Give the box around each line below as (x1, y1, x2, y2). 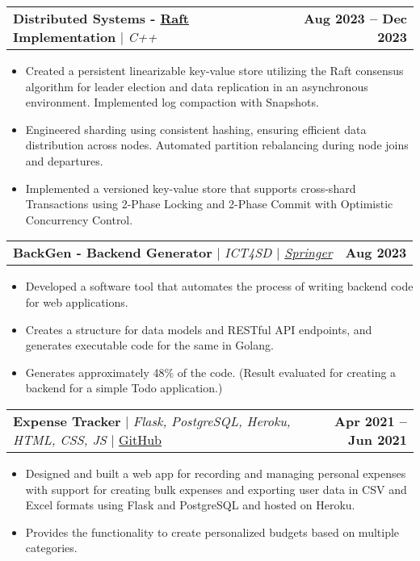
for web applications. (25, 293, 128, 310)
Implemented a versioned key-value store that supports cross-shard (25, 179, 356, 196)
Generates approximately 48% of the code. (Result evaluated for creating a (25, 363, 397, 380)
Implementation (13, 27, 116, 46)
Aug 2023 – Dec (304, 9, 407, 27)
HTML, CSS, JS (13, 429, 107, 449)
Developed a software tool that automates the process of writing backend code (25, 278, 414, 295)
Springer (284, 243, 333, 262)
